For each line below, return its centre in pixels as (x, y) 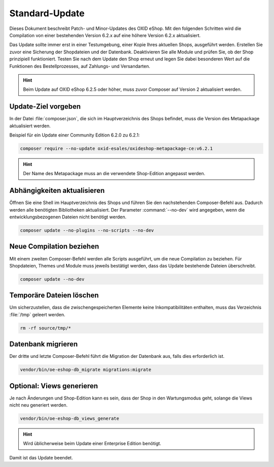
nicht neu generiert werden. (39, 405)
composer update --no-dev (52, 279)
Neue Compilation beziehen (54, 246)
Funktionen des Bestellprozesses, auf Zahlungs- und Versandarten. (80, 66)
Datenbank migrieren (44, 344)
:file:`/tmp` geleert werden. (37, 314)
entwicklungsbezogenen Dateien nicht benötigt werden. (68, 217)
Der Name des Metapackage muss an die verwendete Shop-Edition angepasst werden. (114, 174)
